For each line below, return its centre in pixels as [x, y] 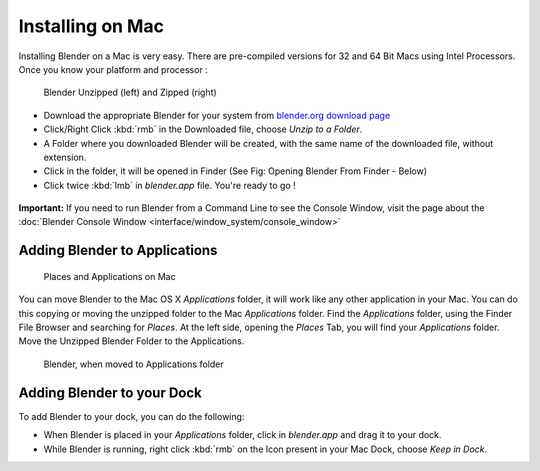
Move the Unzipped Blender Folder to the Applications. [131, 341]
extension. [65, 157]
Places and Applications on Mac [109, 276]
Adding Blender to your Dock [110, 392]
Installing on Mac [91, 26]
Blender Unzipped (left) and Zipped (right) [130, 92]
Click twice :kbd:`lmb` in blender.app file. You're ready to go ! [170, 185]
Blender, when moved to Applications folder [133, 364]
